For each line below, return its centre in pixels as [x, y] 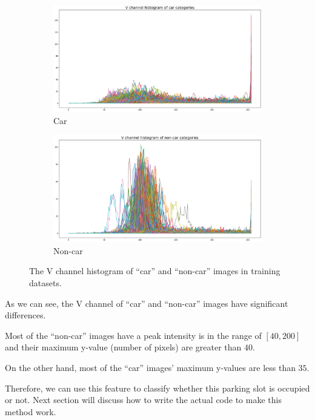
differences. [25, 315]
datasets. [45, 283]
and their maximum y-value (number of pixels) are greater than [123, 347]
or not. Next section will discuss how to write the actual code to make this [143, 400]
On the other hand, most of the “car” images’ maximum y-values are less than [150, 367]
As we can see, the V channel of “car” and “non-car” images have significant [147, 303]
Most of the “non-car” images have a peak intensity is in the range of [133, 335]
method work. [31, 411]
